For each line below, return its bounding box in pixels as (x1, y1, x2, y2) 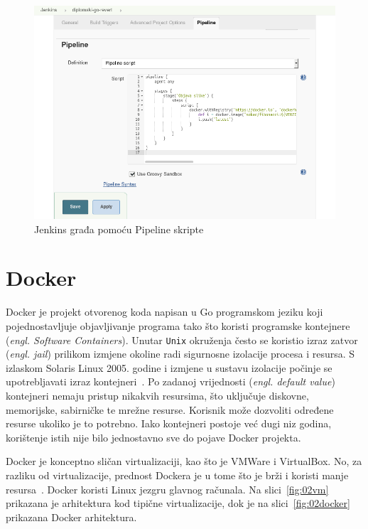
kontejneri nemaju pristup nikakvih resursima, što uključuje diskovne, (6, 388, 309, 402)
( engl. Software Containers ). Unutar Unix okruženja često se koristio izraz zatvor (6, 332, 358, 347)
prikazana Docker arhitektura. (6, 509, 137, 524)
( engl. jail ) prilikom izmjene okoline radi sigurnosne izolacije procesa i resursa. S (6, 346, 355, 361)
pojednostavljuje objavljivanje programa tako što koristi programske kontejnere (6, 318, 350, 333)
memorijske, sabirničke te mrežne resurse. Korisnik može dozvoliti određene (6, 402, 334, 417)
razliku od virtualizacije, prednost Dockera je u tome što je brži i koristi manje (6, 467, 349, 482)
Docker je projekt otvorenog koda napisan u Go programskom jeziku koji (6, 304, 323, 319)
